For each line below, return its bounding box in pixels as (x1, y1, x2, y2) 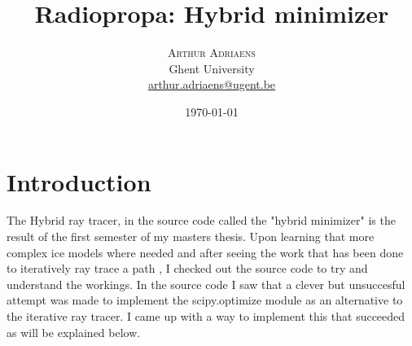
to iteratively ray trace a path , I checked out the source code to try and (7, 260, 368, 277)
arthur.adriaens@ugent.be (147, 76, 276, 93)
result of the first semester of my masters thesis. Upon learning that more (7, 228, 375, 245)
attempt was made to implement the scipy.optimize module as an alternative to (7, 291, 403, 309)
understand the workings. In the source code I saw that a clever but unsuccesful (7, 275, 405, 292)
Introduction (7, 164, 151, 198)
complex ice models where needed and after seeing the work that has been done (7, 243, 404, 261)
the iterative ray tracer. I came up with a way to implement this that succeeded (7, 308, 405, 324)
